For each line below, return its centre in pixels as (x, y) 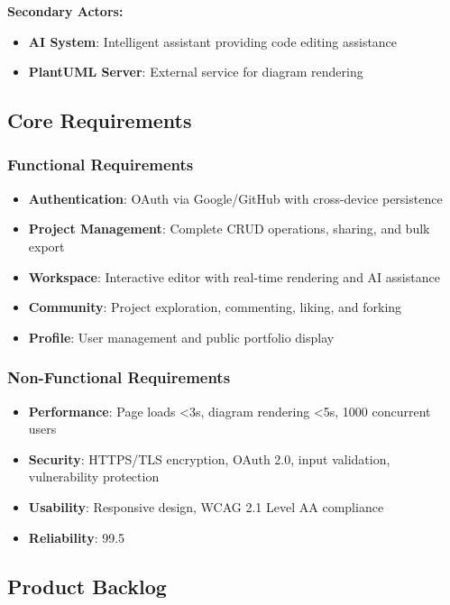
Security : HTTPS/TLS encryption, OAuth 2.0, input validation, (209, 458)
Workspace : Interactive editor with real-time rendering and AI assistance (234, 276)
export (46, 246)
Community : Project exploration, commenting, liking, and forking (215, 307)
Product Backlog (87, 586)
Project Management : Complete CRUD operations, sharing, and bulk (229, 229)
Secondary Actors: (65, 11)
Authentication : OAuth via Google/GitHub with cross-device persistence (235, 198)
